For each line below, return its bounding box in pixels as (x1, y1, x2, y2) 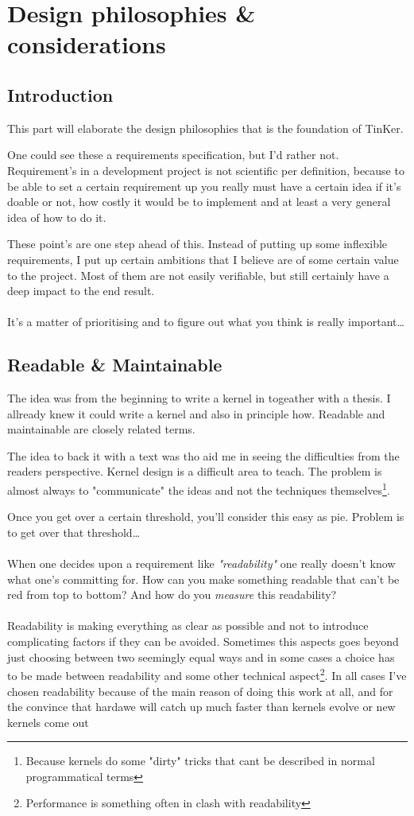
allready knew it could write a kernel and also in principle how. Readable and (7, 405, 385, 422)
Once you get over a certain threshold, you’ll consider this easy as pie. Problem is (7, 508, 404, 525)
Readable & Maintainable (7, 352, 222, 377)
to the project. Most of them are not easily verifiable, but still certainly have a (7, 266, 389, 283)
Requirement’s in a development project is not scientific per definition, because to (7, 161, 404, 178)
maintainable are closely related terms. (7, 421, 195, 437)
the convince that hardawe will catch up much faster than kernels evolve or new (7, 698, 396, 715)
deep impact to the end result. (7, 282, 155, 299)
